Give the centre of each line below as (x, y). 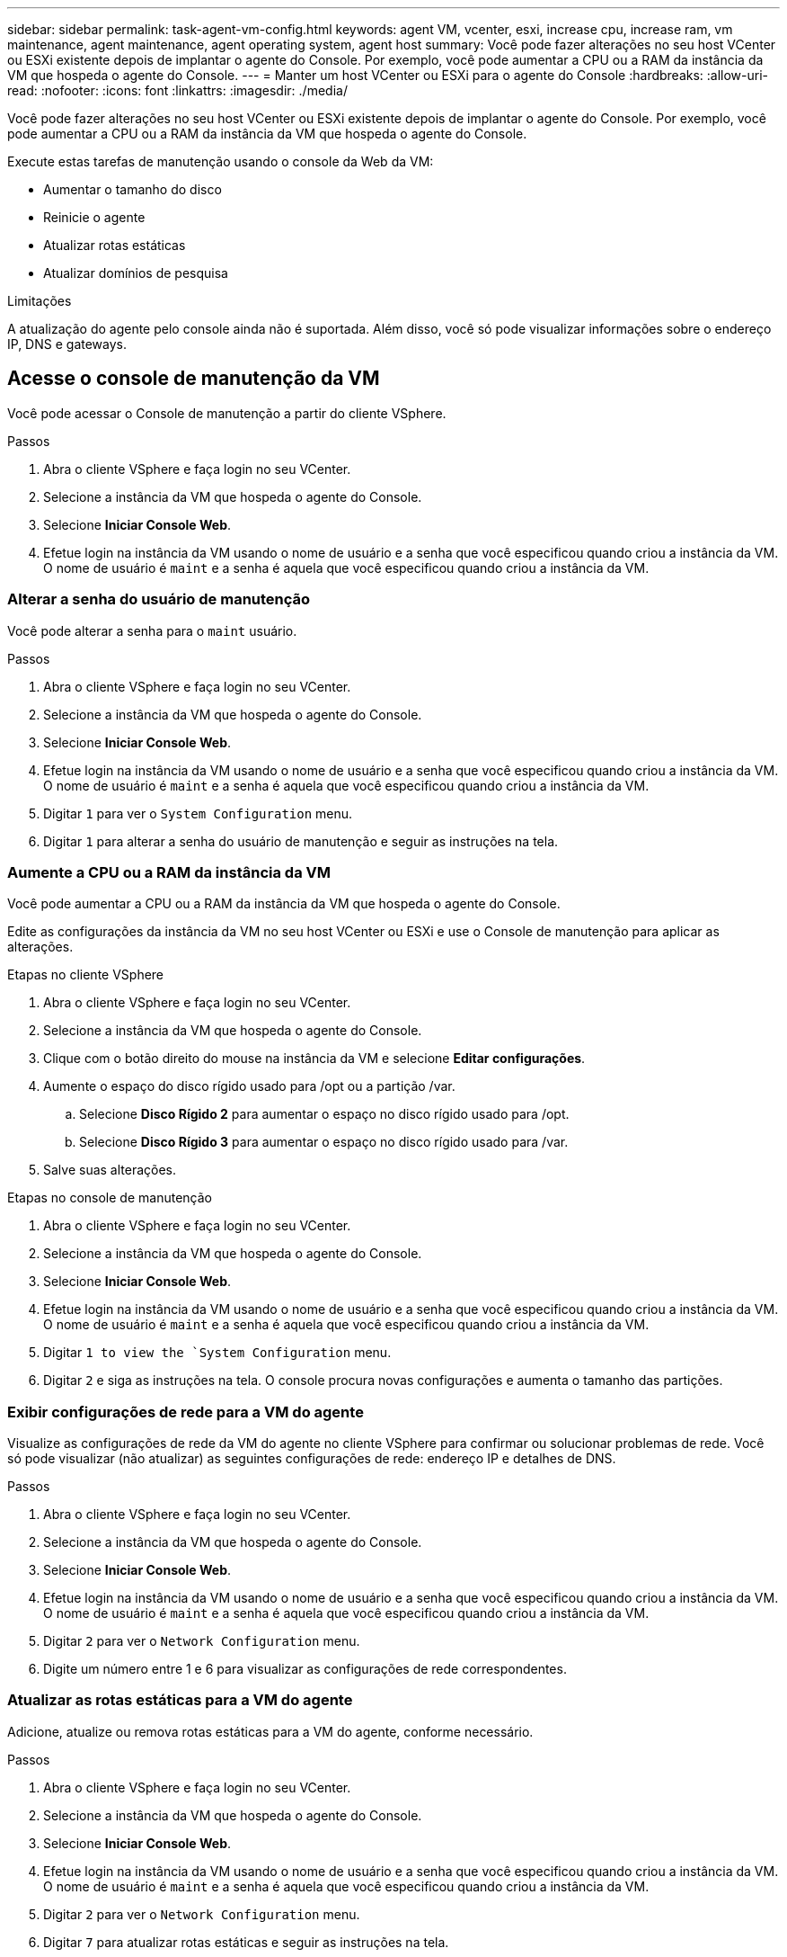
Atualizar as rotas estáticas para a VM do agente (180, 1700)
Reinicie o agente (94, 217)
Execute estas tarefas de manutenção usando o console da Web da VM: (221, 161)
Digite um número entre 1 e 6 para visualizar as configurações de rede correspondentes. (305, 1669)
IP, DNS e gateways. (67, 344)
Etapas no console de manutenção (110, 1198)
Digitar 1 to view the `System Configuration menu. (217, 1353)
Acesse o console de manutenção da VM (194, 379)
